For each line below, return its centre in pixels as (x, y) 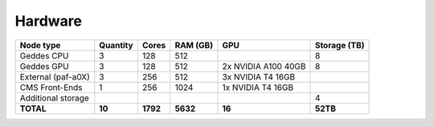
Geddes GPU (44, 66)
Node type (40, 45)
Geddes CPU (44, 55)
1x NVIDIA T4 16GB (258, 87)
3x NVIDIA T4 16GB (259, 76)
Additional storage (55, 98)
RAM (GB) (194, 45)
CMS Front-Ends (51, 87)
